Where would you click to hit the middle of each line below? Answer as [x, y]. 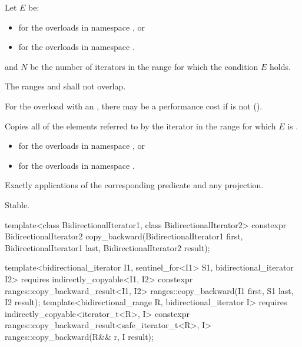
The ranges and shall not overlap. [65, 86]
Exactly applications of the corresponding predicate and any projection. [134, 185]
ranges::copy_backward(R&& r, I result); [79, 336]
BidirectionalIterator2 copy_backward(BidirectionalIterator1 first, [124, 236]
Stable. [17, 204]
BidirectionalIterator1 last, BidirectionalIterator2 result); [107, 247]
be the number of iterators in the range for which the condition [144, 66]
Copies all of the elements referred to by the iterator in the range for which [140, 126]
